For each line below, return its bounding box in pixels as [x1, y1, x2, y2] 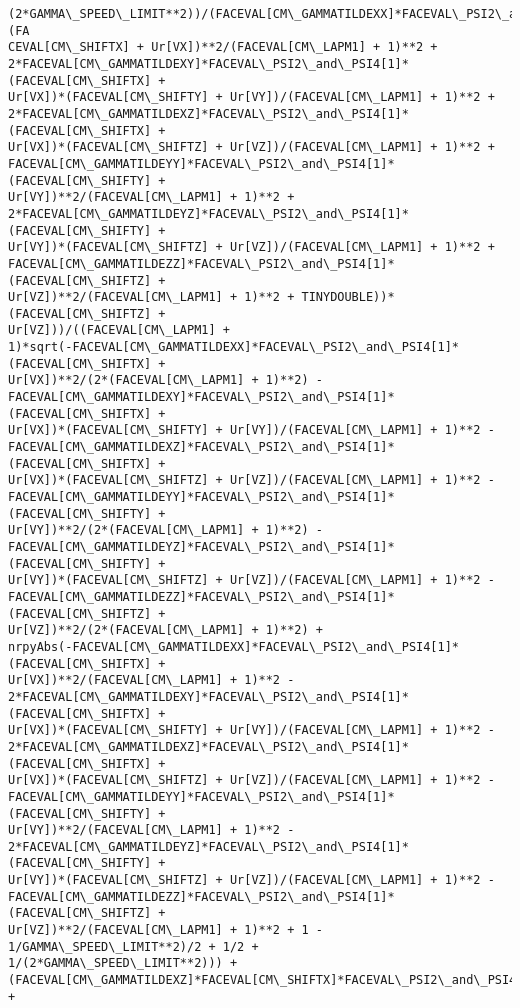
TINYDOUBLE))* [301, 290, 395, 305]
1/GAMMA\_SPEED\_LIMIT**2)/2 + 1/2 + [8, 939, 259, 954]
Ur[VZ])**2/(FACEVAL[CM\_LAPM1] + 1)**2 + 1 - [8, 923, 323, 938]
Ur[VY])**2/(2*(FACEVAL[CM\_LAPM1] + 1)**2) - [8, 523, 323, 538]
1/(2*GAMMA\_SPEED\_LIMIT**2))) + [8, 956, 238, 971]
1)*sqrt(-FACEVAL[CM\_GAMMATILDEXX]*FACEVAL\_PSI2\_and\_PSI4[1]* [8, 340, 460, 355]
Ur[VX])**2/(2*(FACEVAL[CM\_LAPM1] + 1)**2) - [8, 373, 323, 388]
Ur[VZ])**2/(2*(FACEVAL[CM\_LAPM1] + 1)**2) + [8, 623, 323, 638]
